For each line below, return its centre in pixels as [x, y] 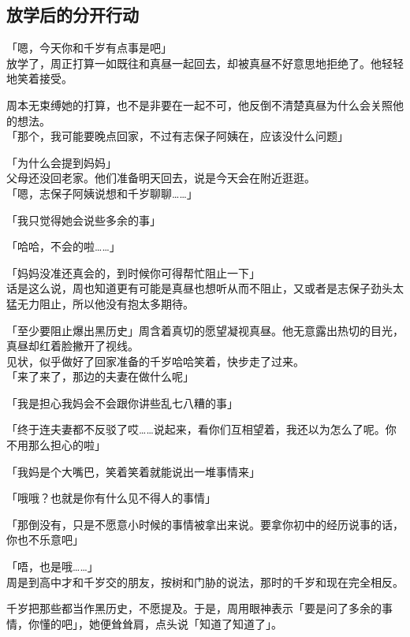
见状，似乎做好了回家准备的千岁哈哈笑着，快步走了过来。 [155, 361]
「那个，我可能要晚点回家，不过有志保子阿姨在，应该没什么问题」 [177, 136]
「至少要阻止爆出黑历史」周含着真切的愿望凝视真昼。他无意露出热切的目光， [205, 330]
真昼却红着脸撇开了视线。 [73, 346]
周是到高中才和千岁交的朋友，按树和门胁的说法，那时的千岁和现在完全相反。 [205, 581]
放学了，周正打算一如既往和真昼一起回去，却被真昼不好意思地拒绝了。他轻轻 [205, 63]
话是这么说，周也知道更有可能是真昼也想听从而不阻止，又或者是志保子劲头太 [205, 288]
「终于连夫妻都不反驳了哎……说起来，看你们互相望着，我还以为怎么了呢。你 [201, 429]
